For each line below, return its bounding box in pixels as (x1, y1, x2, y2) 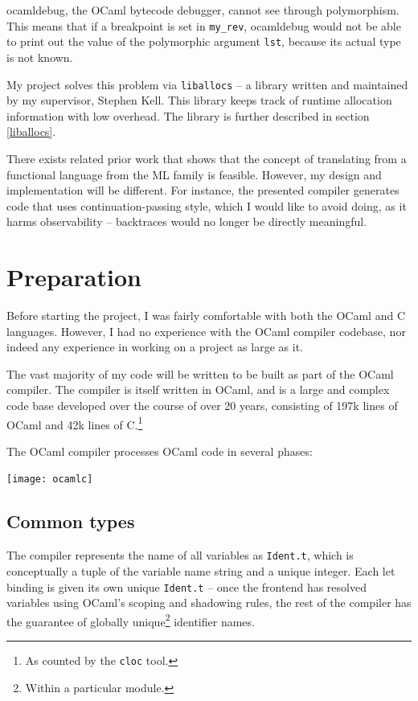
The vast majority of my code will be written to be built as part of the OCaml (6, 365, 394, 382)
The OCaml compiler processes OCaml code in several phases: (6, 442, 313, 459)
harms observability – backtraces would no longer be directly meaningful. (6, 213, 367, 230)
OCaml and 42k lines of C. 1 (6, 413, 143, 432)
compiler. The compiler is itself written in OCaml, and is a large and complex (6, 381, 390, 398)
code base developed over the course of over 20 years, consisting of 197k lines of (6, 397, 398, 413)
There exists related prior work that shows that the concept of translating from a (6, 150, 407, 166)
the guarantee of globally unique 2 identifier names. (6, 610, 255, 629)
